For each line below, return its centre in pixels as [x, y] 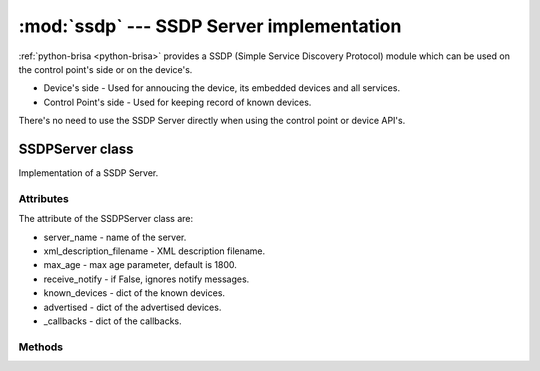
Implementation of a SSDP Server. [88, 173]
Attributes [43, 198]
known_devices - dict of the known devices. [134, 293]
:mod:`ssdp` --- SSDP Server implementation [210, 26]
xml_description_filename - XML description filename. [154, 251]
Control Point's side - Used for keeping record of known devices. [177, 102]
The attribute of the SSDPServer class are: [106, 219]
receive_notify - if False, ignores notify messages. [146, 279]
